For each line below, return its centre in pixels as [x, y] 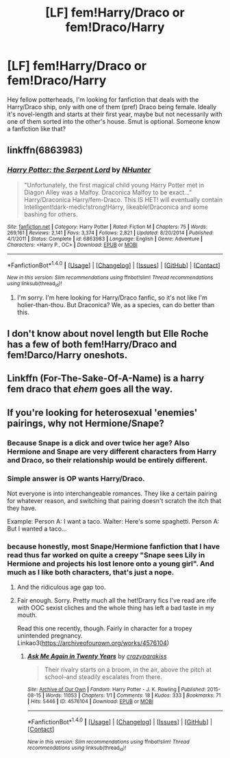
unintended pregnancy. [50, 636]
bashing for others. [51, 214]
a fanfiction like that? [37, 129]
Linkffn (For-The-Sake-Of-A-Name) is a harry [106, 378]
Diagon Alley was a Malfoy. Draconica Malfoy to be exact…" [108, 192]
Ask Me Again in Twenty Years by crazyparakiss [97, 656]
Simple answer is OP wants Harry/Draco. [76, 478]
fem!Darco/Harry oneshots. [67, 355]
